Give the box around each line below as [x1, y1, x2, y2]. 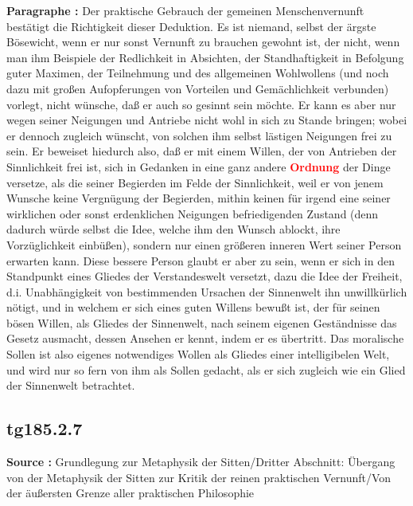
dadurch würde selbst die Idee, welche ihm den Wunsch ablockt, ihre [6, 221, 341, 237]
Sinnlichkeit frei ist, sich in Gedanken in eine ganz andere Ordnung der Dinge [6, 158, 391, 175]
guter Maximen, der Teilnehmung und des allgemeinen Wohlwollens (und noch [6, 65, 389, 81]
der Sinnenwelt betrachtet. [6, 377, 135, 394]
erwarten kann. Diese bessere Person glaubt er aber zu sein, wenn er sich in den [6, 252, 395, 269]
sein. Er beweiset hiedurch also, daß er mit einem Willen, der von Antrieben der [6, 143, 397, 159]
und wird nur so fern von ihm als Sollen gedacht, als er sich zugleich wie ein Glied [6, 361, 406, 378]
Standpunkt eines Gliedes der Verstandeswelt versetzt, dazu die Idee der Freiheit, [6, 268, 403, 284]
